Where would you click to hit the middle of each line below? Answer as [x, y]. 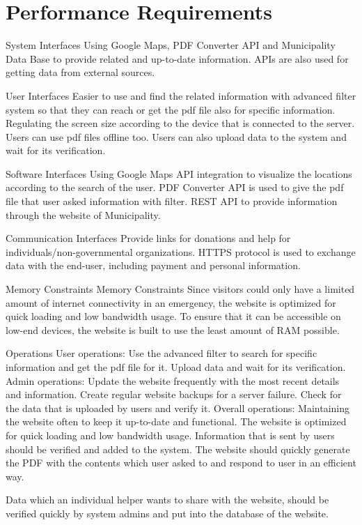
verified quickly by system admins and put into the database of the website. [167, 513]
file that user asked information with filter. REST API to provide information [172, 201]
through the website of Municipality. [83, 214]
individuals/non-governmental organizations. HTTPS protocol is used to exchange [181, 251]
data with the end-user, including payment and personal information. [153, 265]
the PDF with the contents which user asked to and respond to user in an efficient [181, 463]
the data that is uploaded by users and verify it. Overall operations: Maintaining [178, 408]
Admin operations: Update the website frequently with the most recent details [173, 380]
